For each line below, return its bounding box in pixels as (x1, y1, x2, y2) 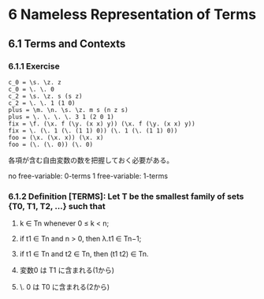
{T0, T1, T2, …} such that (8, 200, 106, 211)
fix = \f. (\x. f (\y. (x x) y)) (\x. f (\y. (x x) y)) (8, 120, 195, 128)
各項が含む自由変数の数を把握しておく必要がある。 (8, 155, 174, 165)
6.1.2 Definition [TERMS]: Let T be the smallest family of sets (8, 191, 244, 202)
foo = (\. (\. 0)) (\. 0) (8, 140, 93, 148)
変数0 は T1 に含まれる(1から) (19, 266, 115, 275)
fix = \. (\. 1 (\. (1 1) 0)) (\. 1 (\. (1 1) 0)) (8, 126, 178, 135)
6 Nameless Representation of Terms (8, 6, 257, 24)
